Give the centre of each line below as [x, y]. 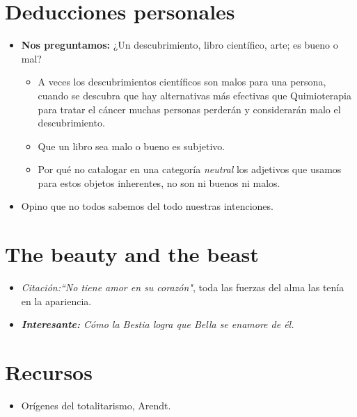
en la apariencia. [56, 301]
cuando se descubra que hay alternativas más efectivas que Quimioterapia [195, 95]
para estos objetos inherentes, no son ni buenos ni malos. [159, 182]
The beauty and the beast [132, 254]
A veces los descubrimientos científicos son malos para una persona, [182, 82]
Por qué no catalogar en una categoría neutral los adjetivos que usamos [190, 169]
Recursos [49, 372]
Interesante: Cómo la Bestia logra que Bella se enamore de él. [158, 324]
